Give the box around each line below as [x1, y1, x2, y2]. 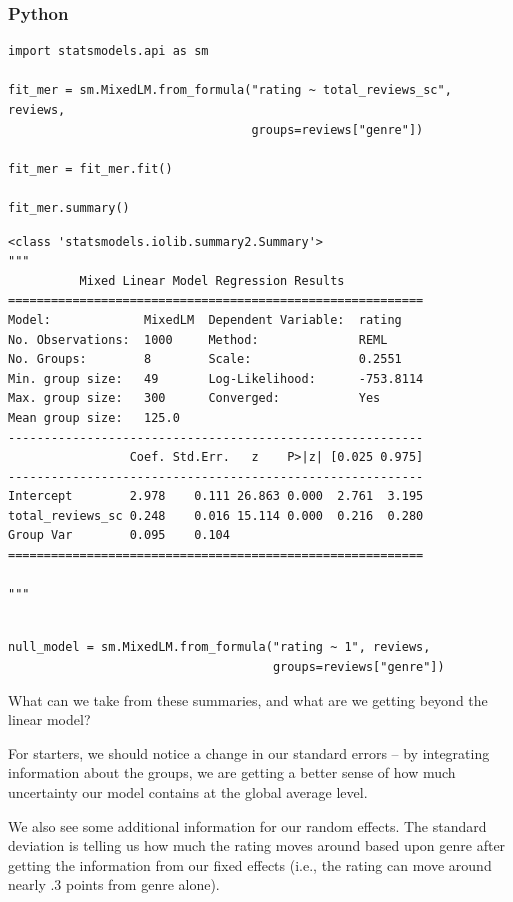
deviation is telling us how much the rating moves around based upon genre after [8, 835, 506, 856]
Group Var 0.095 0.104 [8, 528, 230, 543]
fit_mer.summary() [8, 200, 130, 215]
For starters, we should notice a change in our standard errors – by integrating [8, 742, 490, 763]
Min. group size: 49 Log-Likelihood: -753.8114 [8, 371, 424, 386]
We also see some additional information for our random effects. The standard [8, 815, 487, 836]
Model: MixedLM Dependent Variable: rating [8, 312, 402, 327]
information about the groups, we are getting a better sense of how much [8, 762, 456, 783]
